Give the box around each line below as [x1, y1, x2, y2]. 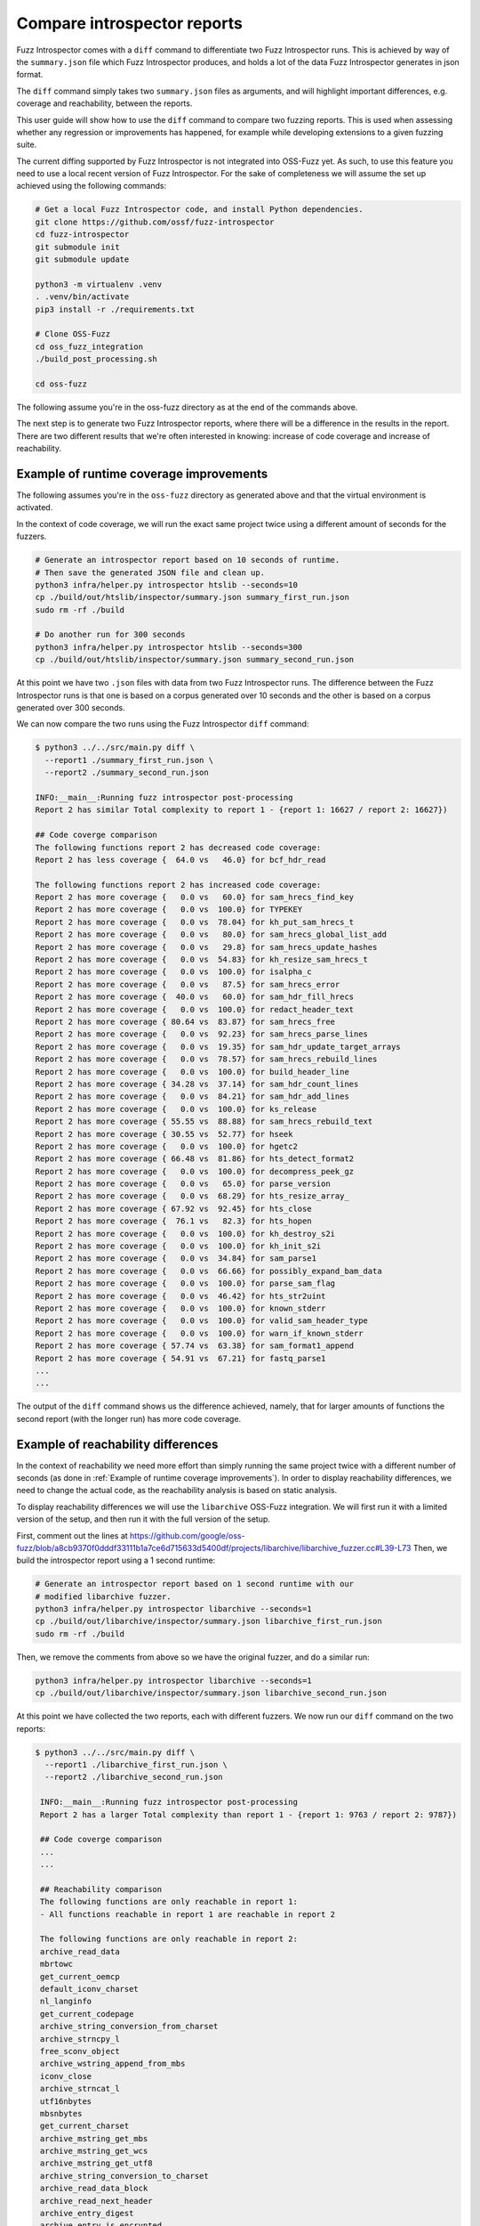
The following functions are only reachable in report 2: [40, 1934, 298, 1945]
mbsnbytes [40, 2108, 83, 2118]
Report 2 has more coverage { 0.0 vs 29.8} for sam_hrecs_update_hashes [35, 942, 378, 952]
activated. [16, 502, 53, 513]
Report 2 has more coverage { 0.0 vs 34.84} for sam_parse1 [35, 1254, 317, 1263]
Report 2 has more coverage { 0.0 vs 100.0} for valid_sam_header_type [35, 1316, 369, 1326]
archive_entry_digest [40, 2208, 134, 2219]
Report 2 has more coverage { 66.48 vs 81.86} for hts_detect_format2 [35, 1154, 355, 1164]
